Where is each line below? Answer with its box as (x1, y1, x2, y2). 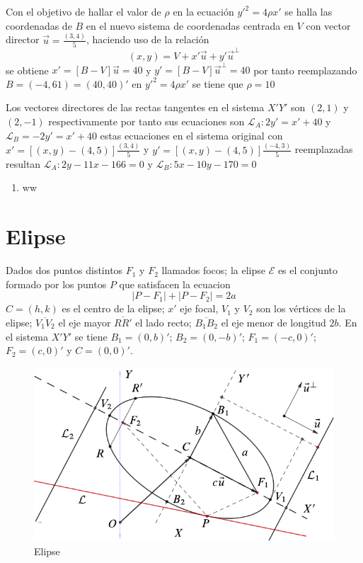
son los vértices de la (256, 301, 346, 316)
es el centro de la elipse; (62, 301, 165, 316)
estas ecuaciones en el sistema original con (100, 127, 283, 142)
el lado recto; (135, 314, 192, 329)
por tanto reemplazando (253, 62, 357, 77)
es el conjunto (277, 263, 338, 278)
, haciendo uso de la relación (86, 32, 209, 47)
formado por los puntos (6, 276, 107, 291)
